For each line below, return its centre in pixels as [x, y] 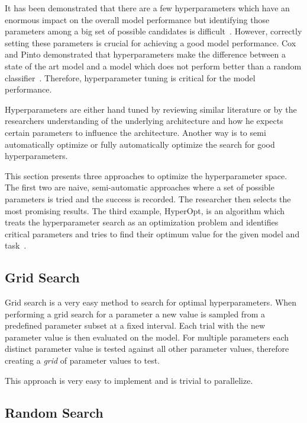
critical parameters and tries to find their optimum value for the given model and [152, 233]
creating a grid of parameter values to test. [83, 360]
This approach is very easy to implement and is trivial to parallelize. [129, 380]
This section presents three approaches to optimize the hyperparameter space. [146, 175]
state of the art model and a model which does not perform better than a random [153, 66]
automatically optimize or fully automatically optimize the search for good [140, 144]
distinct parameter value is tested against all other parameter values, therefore [147, 349]
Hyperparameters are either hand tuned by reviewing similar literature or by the [151, 109]
